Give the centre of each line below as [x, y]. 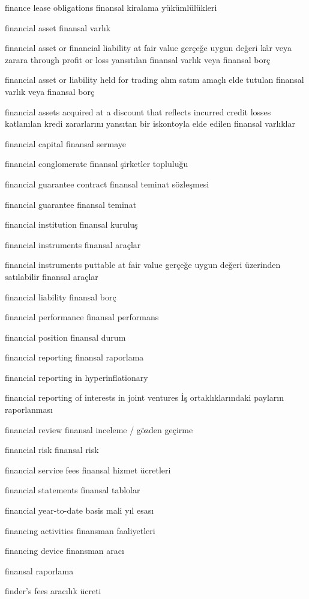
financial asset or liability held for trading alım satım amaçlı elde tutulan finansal [154, 80]
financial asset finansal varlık [58, 27]
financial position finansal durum [65, 337]
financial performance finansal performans [82, 317]
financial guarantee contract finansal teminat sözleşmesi [107, 184]
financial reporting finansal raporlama [74, 357]
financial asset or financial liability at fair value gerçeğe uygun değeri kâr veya [148, 48]
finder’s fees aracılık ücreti [53, 591]
